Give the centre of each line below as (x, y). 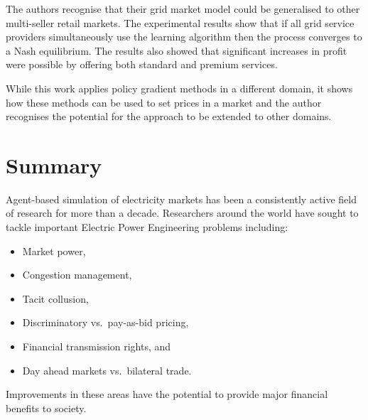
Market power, (54, 251)
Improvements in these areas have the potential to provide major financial (167, 394)
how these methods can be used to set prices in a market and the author (164, 102)
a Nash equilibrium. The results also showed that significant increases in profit (177, 50)
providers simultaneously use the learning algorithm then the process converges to (184, 37)
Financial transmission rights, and (97, 346)
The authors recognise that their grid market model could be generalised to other (183, 9)
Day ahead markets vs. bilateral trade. (107, 370)
